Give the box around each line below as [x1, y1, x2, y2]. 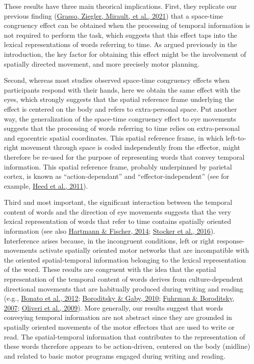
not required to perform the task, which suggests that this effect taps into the [4, 29, 237, 40]
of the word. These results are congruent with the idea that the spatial [4, 264, 216, 274]
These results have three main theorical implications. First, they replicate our [4, 1, 237, 11]
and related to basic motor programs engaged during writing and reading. [4, 350, 226, 361]
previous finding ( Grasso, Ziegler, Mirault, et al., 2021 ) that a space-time [4, 10, 224, 21]
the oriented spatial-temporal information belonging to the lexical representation [4, 254, 246, 265]
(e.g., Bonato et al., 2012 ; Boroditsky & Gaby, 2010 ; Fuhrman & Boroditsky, [4, 293, 234, 303]
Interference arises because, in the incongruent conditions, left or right [4, 235, 215, 245]
